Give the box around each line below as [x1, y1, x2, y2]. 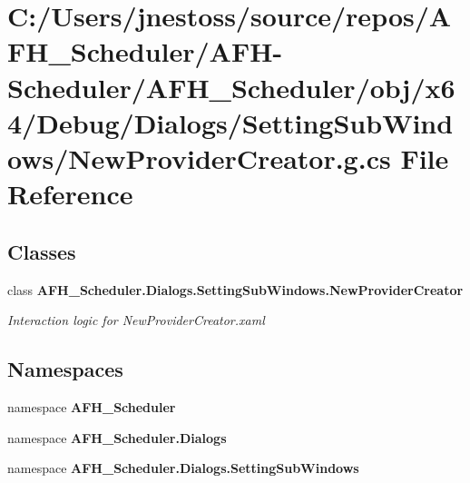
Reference [7, 175, 133, 212]
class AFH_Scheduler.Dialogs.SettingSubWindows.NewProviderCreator [7, 280, 464, 299]
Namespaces [7, 355, 123, 383]
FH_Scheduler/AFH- [7, 33, 283, 70]
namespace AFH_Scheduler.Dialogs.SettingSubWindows [7, 458, 359, 478]
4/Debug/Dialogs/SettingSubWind [7, 103, 454, 141]
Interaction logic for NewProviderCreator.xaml [7, 310, 265, 330]
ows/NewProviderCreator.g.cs [7, 139, 391, 176]
